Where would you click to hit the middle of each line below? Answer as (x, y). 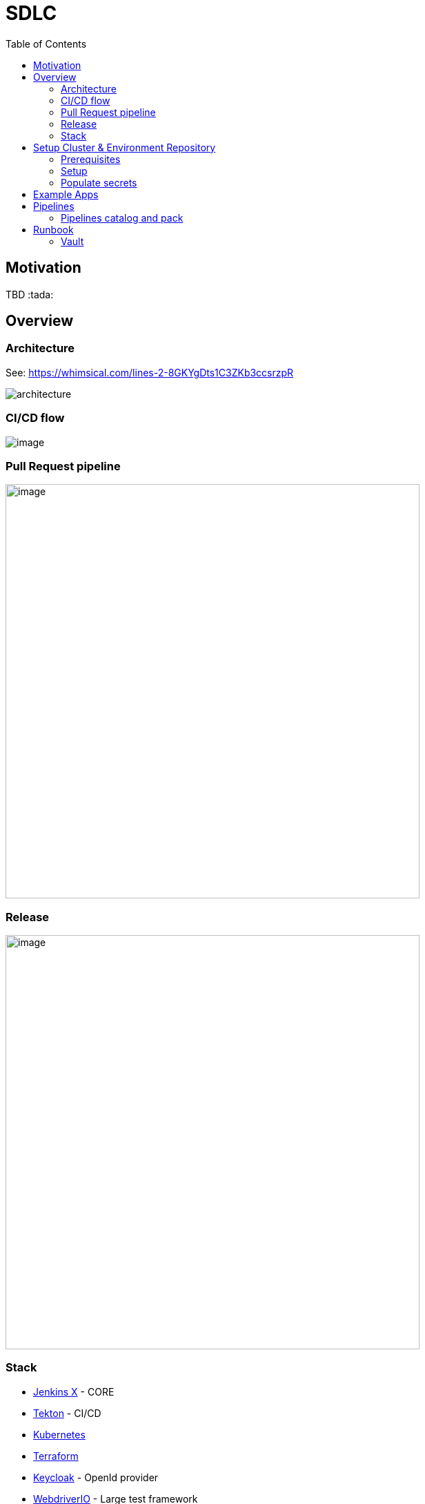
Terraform (56, 1456)
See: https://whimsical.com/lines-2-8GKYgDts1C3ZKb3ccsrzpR (150, 372)
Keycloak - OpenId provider (96, 1477)
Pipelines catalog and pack (122, 218)
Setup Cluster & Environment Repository (125, 147)
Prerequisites (91, 159)
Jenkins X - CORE (74, 1391)
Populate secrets (99, 182)
